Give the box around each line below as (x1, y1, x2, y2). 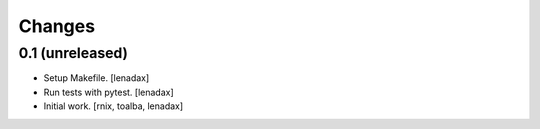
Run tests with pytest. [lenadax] (43, 86, 174, 98)
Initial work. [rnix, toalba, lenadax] (43, 100, 184, 112)
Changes (18, 15, 95, 37)
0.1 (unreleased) (18, 44, 129, 62)
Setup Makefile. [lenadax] (43, 72, 150, 84)
